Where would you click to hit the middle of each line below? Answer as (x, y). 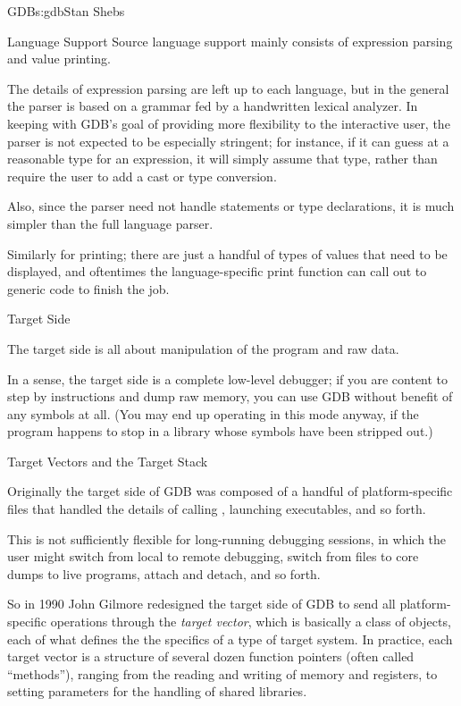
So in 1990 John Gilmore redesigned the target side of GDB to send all (201, 604)
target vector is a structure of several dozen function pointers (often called (211, 656)
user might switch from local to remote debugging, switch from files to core (213, 556)
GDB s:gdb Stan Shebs (66, 11)
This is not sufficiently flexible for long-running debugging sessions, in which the (227, 538)
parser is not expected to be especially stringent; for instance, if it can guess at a (228, 141)
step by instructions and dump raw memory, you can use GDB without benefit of (230, 396)
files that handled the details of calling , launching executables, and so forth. (217, 509)
